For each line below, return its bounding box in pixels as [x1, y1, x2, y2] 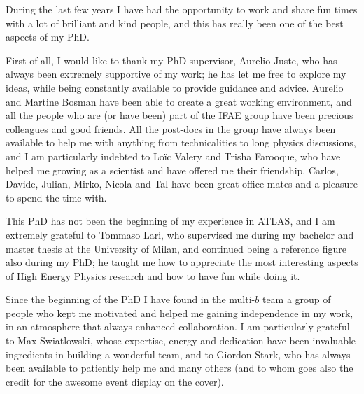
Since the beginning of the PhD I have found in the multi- [6, 292, 255, 307]
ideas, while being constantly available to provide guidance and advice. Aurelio [6, 80, 344, 94]
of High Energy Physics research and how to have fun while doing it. [6, 268, 300, 283]
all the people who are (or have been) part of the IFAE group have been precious [6, 108, 353, 122]
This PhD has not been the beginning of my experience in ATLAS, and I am [6, 213, 335, 228]
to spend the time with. [6, 190, 107, 204]
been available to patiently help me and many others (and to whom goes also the [6, 360, 353, 375]
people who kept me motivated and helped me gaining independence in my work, [6, 305, 353, 320]
